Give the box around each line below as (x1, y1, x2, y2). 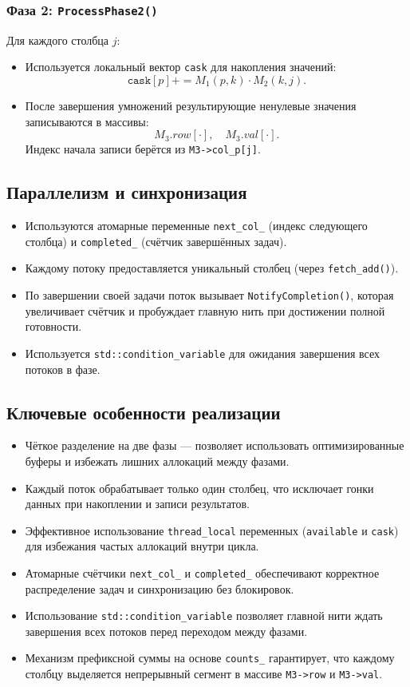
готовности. (25, 318, 82, 335)
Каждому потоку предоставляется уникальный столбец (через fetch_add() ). (25, 260, 399, 276)
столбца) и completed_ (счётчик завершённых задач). (25, 232, 287, 249)
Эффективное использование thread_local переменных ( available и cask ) (25, 522, 399, 538)
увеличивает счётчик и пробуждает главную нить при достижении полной (25, 302, 385, 319)
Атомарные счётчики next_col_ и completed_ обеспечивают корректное (25, 564, 380, 581)
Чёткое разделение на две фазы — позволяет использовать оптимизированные (25, 437, 404, 454)
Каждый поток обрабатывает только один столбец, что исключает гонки (25, 479, 374, 496)
